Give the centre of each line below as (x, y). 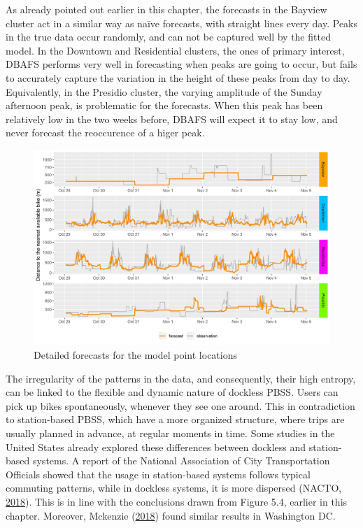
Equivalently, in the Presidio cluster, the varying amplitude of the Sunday (164, 91)
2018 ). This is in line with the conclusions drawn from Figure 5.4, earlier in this (177, 501)
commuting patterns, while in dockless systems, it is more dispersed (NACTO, (174, 488)
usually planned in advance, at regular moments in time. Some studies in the (170, 433)
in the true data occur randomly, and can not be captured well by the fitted (168, 37)
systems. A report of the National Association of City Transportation (181, 461)
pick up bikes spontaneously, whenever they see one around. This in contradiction (180, 405)
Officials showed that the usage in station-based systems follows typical (158, 474)
